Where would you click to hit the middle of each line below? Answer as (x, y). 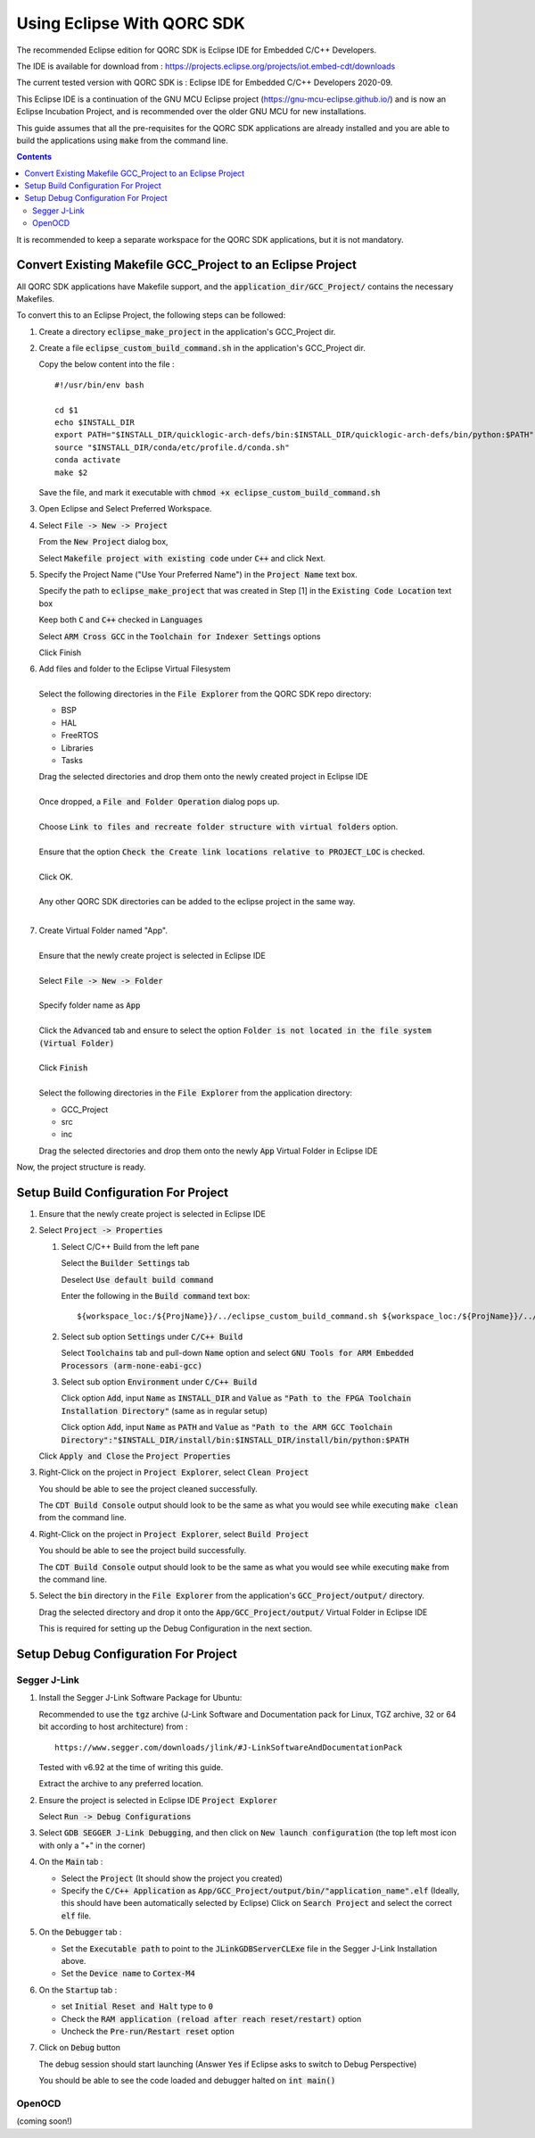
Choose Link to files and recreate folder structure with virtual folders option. (218, 827)
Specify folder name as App (90, 1005)
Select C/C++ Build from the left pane (130, 1246)
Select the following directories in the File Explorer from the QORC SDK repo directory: (205, 694)
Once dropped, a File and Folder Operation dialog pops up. (159, 802)
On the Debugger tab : (80, 1932)
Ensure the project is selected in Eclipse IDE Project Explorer (158, 1800)
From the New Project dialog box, (103, 542)
